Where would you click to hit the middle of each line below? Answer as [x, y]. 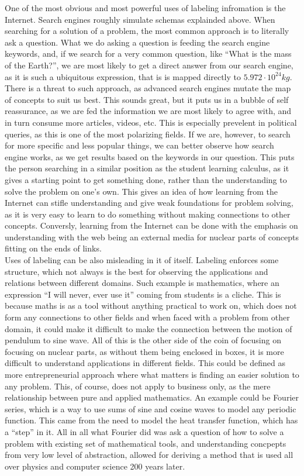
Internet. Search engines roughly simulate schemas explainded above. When [140, 19]
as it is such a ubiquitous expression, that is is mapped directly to [123, 76]
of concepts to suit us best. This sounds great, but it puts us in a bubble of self [147, 99]
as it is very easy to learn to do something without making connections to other [148, 214]
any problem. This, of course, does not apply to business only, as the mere [138, 386]
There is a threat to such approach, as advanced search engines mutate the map [148, 88]
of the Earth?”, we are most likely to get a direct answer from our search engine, [149, 65]
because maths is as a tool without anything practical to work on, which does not [151, 306]
